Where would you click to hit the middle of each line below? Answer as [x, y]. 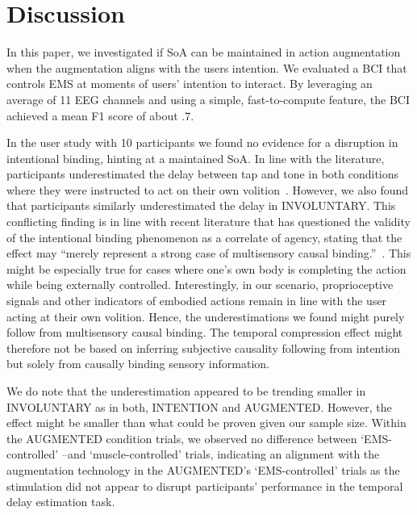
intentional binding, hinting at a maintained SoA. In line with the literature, [196, 158]
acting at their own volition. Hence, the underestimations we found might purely [206, 316]
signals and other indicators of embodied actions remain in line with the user [197, 301]
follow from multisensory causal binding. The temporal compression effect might [205, 332]
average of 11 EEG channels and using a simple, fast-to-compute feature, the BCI [208, 99]
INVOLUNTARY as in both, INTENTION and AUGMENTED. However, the [199, 406]
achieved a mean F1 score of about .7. [100, 115]
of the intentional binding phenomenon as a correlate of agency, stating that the [204, 237]
